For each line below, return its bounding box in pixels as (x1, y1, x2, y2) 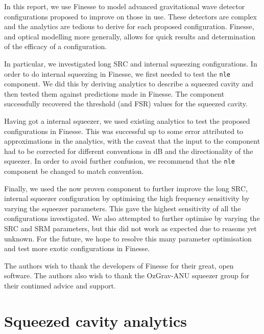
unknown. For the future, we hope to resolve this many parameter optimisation (4, 233, 252, 243)
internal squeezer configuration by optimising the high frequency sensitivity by (4, 193, 250, 204)
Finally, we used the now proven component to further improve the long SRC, (4, 183, 248, 193)
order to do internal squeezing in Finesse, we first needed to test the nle (4, 68, 230, 79)
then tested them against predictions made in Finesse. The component (4, 88, 225, 99)
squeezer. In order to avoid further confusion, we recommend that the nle (4, 155, 235, 166)
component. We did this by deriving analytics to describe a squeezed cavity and (4, 78, 254, 89)
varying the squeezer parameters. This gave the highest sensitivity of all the (4, 203, 241, 213)
